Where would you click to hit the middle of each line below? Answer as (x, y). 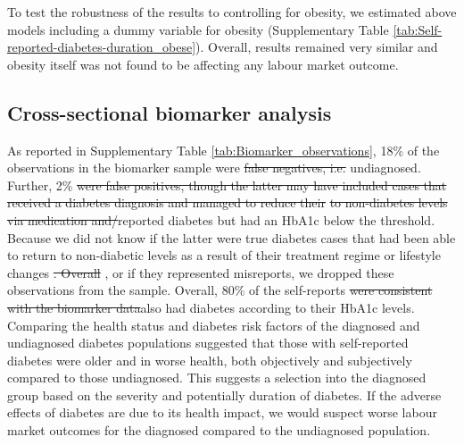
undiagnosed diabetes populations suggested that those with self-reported (208, 343)
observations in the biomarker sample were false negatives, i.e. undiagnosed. (214, 168)
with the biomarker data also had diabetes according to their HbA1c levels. (211, 307)
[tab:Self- (418, 29)
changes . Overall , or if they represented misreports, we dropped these (201, 272)
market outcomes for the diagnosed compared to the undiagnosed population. (219, 430)
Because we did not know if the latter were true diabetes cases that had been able (232, 237)
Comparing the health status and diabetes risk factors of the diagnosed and (214, 325)
